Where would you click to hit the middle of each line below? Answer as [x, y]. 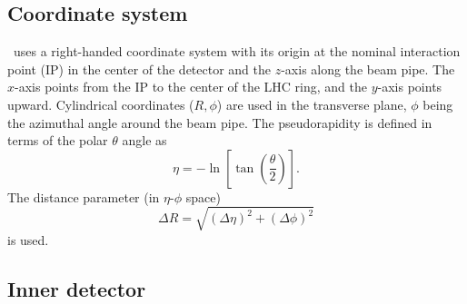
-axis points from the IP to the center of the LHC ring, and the [191, 87]
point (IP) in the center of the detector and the [139, 69]
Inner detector [77, 288]
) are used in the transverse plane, [312, 104]
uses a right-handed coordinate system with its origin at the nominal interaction [237, 51]
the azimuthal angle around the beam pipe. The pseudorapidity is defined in [220, 122]
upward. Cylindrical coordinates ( [101, 104]
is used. [28, 239]
